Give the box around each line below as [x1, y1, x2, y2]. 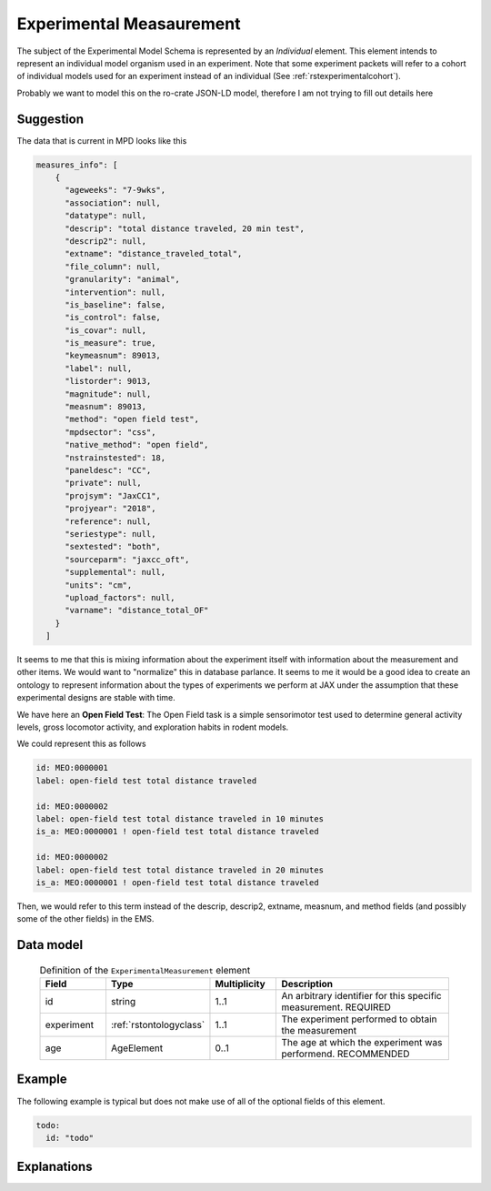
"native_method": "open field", [65, 439, 209, 450]
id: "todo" [45, 1133, 95, 1143]
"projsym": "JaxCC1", [65, 490, 161, 500]
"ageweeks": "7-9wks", [65, 185, 166, 196]
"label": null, [65, 363, 133, 373]
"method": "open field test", [65, 414, 200, 425]
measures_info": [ [35, 159, 118, 170]
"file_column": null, [65, 261, 161, 272]
